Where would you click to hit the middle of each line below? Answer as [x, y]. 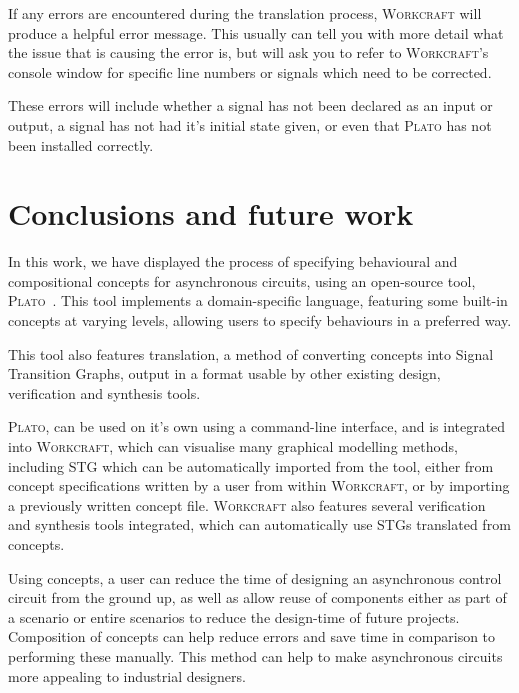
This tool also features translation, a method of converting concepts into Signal [251, 353]
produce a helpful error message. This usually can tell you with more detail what [256, 32]
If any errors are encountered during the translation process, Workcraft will [245, 13]
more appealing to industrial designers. [127, 675]
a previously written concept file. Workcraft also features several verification [247, 504]
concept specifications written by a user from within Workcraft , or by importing [259, 485]
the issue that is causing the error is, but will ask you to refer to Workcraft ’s [248, 52]
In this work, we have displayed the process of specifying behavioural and [233, 261]
